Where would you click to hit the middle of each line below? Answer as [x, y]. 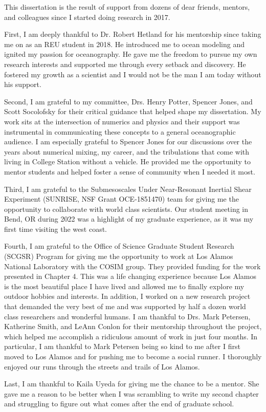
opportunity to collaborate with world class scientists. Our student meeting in [126, 209]
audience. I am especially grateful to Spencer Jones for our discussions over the [128, 142]
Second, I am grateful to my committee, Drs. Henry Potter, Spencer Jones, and [128, 101]
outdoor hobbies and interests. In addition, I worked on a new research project [127, 296]
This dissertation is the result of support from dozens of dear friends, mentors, [127, 7]
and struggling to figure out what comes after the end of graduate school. [119, 404]
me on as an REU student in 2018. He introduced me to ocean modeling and [124, 44]
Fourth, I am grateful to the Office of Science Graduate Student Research [119, 246]
